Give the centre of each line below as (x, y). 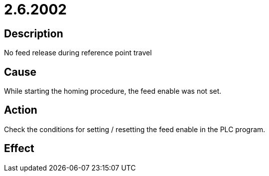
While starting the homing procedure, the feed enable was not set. (113, 91)
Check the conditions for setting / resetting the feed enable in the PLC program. (135, 129)
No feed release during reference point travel (78, 53)
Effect (19, 149)
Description (34, 33)
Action (21, 110)
